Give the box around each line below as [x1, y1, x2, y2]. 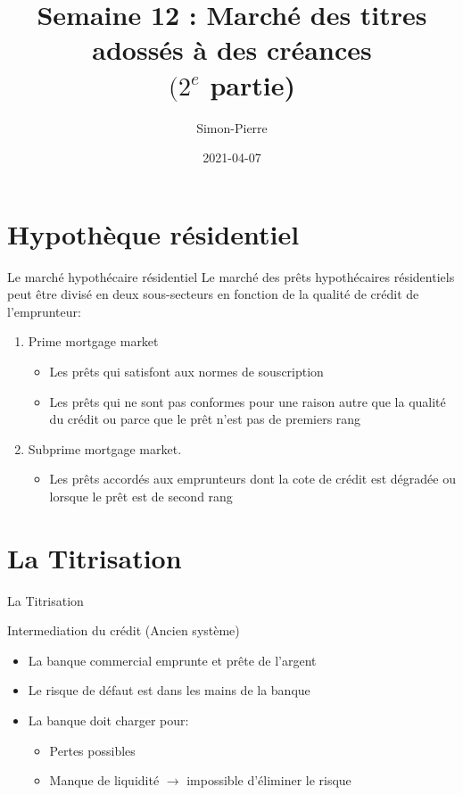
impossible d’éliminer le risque [186, 771, 351, 790]
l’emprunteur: [7, 302, 81, 320]
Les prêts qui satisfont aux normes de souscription [49, 362, 324, 380]
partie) [210, 66, 295, 103]
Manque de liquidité [49, 771, 160, 790]
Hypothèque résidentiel [7, 215, 300, 252]
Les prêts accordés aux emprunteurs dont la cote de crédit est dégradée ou [49, 469, 456, 488]
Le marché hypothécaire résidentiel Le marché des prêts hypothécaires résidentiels [7, 267, 455, 286]
